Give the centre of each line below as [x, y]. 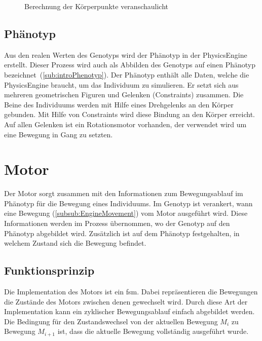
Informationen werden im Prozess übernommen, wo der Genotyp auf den [117, 223]
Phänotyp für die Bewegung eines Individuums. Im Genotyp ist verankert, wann [128, 203]
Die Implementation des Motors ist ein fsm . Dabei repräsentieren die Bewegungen [131, 292]
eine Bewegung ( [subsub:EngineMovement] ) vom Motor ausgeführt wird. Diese [126, 213]
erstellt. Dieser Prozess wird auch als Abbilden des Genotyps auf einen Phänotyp [130, 65]
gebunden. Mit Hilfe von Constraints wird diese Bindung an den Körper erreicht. [129, 114]
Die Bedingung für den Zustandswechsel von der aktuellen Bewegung [111, 321]
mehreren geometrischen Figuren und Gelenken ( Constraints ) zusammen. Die [124, 94]
